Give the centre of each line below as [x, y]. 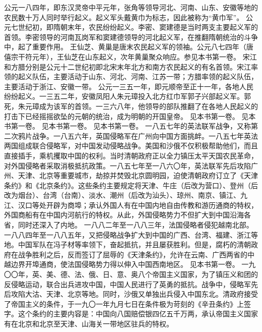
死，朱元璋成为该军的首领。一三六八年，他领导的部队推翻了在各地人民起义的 [131, 106]
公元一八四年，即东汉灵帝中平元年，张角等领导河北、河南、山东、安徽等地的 [131, 7]
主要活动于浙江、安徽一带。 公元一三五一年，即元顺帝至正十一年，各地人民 [129, 86]
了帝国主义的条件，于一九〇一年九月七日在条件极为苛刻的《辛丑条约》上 [124, 303]
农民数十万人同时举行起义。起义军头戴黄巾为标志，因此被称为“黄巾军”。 [124, 17]
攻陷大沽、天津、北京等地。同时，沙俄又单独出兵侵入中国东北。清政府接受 [134, 294]
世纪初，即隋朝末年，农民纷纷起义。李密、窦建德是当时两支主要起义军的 [138, 27]
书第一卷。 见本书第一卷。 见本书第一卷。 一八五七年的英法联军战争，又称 [127, 126]
